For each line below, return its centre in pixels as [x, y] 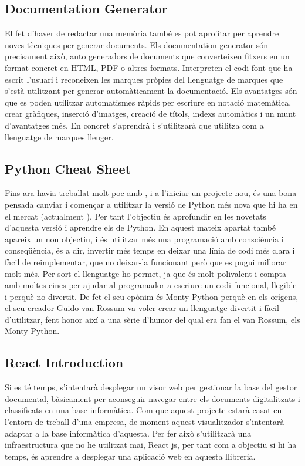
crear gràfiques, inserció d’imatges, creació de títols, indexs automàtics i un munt [150, 114]
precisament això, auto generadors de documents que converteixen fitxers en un [147, 56]
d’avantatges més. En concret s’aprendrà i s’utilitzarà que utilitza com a [134, 125]
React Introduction [64, 362]
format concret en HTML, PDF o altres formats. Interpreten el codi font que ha [149, 67]
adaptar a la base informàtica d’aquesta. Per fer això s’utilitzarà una [128, 433]
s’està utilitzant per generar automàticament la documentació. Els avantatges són [151, 91]
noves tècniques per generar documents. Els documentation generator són [137, 44]
